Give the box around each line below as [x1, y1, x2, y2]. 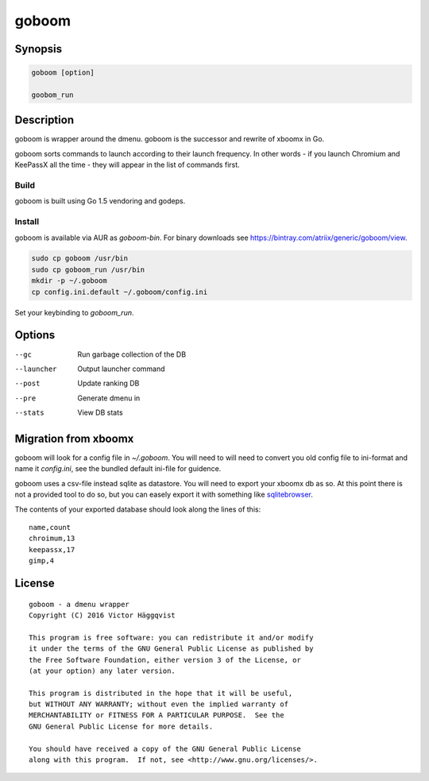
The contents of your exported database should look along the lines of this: [14, 505, 261, 514]
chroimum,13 [29, 534, 75, 543]
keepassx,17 [29, 545, 75, 554]
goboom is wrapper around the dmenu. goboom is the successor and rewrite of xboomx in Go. [14, 134, 325, 144]
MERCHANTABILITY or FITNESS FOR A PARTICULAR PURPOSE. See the [29, 711, 285, 720]
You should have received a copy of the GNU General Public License [29, 744, 301, 753]
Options [14, 328, 56, 342]
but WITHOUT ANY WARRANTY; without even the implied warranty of [29, 700, 289, 709]
